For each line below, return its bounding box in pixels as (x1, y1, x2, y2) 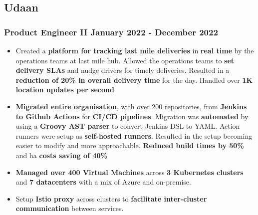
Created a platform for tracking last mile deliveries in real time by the (15, 45, 254, 55)
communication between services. (15, 203, 124, 214)
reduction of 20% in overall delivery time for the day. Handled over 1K (15, 74, 253, 85)
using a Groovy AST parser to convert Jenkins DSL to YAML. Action (15, 121, 240, 131)
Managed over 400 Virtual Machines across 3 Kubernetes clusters (15, 167, 244, 177)
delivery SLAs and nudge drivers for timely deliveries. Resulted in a (15, 65, 230, 75)
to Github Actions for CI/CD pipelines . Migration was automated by (15, 111, 249, 121)
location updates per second (15, 84, 114, 95)
